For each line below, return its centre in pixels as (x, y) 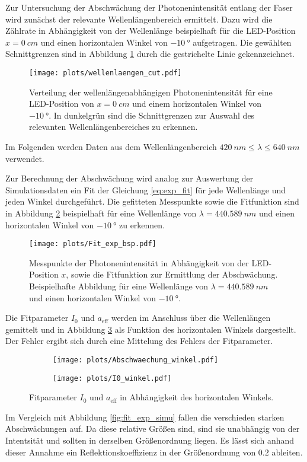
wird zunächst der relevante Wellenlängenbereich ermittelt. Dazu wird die (139, 19)
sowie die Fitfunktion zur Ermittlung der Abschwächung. (174, 274)
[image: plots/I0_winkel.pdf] (112, 378)
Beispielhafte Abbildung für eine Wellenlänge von (119, 286)
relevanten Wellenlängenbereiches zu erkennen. (113, 127)
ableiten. (287, 452)
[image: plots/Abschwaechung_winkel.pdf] (136, 360)
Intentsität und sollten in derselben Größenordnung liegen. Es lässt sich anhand (150, 440)
